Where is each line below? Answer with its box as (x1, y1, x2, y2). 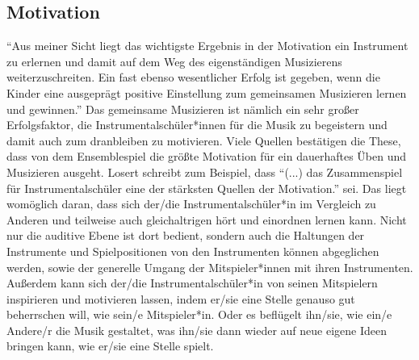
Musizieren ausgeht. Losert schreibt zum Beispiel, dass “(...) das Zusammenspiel (6, 163, 403, 180)
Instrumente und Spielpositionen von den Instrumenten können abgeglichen (6, 242, 379, 259)
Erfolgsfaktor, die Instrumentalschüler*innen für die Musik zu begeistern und (6, 116, 388, 133)
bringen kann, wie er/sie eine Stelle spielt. (6, 337, 214, 354)
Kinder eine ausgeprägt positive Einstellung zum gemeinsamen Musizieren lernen (6, 84, 407, 101)
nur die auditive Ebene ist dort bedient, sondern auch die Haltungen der (6, 227, 365, 244)
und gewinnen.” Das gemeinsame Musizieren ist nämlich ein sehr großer (6, 100, 359, 117)
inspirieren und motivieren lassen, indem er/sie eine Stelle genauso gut (6, 290, 355, 307)
